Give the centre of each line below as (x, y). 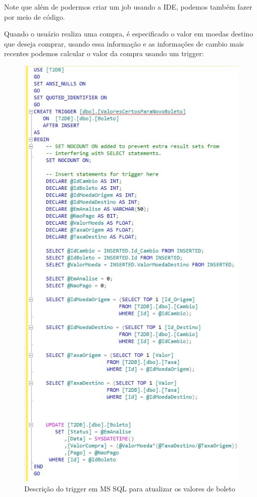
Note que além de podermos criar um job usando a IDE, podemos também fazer (128, 7)
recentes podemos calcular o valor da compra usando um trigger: (104, 53)
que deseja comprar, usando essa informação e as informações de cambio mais (124, 43)
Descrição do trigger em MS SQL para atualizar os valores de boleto (130, 488)
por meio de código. (35, 16)
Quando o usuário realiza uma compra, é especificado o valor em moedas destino (129, 34)
